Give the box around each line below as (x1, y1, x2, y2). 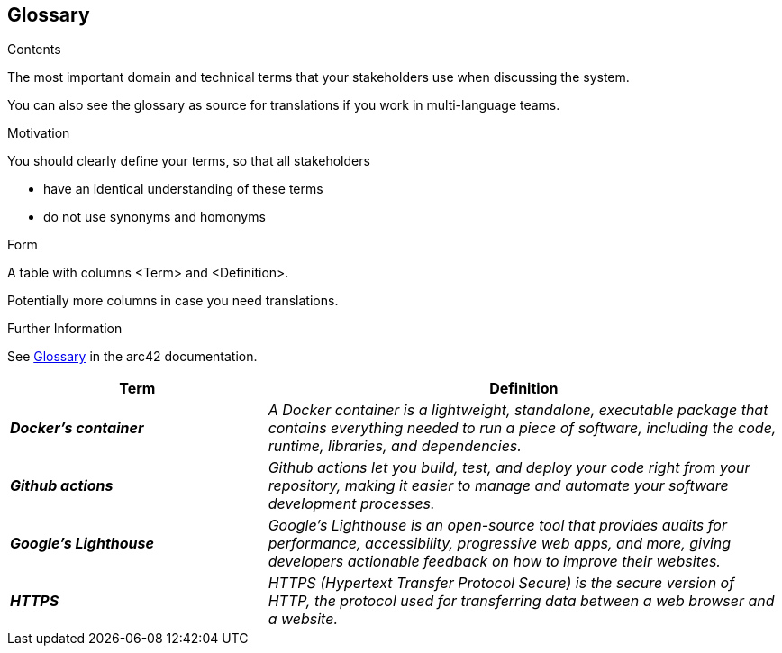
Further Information (7, 321, 123, 337)
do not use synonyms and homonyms (43, 209, 266, 225)
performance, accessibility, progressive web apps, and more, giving (268, 534, 732, 553)
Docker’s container (10, 419, 144, 438)
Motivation (7, 125, 70, 141)
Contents (7, 41, 61, 58)
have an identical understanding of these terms (43, 181, 323, 197)
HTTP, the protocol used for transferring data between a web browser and (268, 592, 775, 611)
